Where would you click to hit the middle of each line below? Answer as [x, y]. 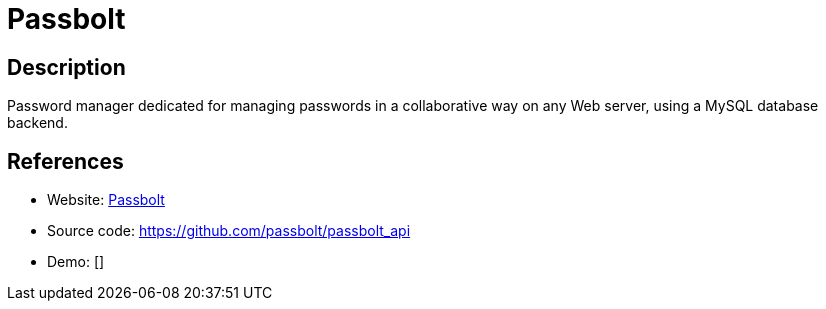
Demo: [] [76, 262]
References [65, 161]
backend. [37, 123]
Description [66, 67]
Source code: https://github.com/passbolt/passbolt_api [229, 231]
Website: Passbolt [106, 200]
